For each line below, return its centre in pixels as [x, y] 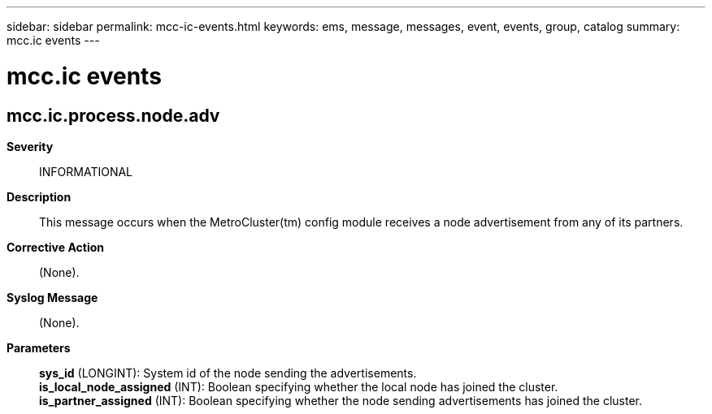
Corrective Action [55, 247]
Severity [30, 146]
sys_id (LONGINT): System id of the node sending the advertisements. [228, 373]
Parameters [39, 347]
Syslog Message [52, 297]
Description [39, 196]
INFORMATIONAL [86, 171]
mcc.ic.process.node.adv [113, 115]
